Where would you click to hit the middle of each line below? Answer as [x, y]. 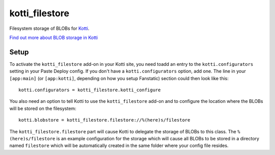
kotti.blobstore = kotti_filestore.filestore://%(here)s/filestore [104, 120]
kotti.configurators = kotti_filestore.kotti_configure [90, 90]
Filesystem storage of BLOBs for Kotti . [49, 28]
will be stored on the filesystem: [43, 108]
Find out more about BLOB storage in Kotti [53, 37]
